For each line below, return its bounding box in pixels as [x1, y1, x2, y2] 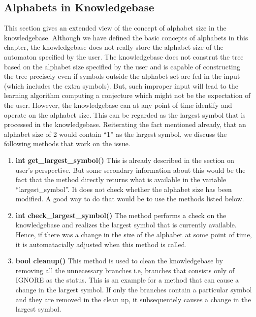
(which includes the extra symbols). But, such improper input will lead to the [4, 80, 238, 91]
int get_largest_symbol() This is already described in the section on [15, 155, 234, 165]
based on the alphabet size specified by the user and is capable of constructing [4, 61, 241, 71]
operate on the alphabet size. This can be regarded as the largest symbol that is [4, 109, 246, 120]
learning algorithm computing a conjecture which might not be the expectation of [4, 90, 251, 100]
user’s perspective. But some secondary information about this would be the [15, 164, 246, 175]
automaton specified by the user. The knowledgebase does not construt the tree [4, 51, 244, 62]
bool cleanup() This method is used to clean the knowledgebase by [15, 255, 223, 266]
